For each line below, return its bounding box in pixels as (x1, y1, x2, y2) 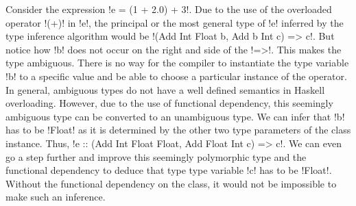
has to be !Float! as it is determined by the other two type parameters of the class (5, 123, 351, 137)
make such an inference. (5, 190, 106, 204)
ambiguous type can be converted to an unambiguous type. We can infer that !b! (5, 109, 345, 123)
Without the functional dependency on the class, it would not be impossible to (5, 176, 337, 190)
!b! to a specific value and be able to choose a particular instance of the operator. (5, 68, 347, 83)
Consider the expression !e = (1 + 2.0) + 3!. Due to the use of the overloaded (5, 2, 332, 16)
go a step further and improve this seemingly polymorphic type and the (5, 149, 307, 164)
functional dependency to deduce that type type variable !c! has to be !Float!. (5, 163, 332, 177)
